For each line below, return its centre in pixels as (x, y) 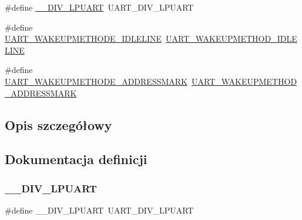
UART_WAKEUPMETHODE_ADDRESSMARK (96, 81)
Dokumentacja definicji (76, 159)
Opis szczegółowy (58, 124)
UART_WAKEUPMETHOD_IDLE (231, 39)
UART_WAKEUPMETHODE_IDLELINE (83, 39)
